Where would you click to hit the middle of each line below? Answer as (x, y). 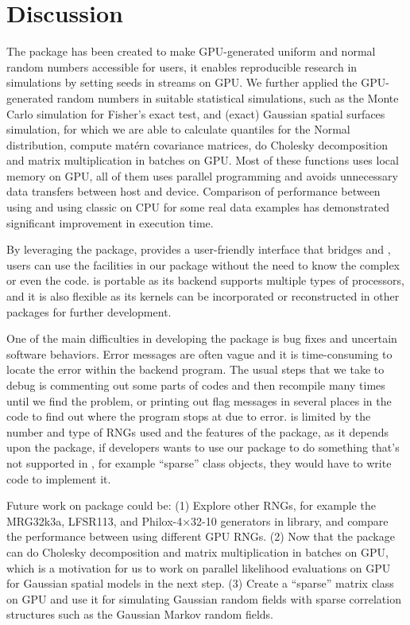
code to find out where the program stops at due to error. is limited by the (189, 416)
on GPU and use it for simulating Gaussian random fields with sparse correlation (204, 598)
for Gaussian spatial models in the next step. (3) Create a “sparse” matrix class (200, 583)
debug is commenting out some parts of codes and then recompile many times (196, 385)
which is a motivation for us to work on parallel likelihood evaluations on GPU (199, 567)
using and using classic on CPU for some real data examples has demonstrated (198, 207)
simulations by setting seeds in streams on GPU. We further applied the (182, 82)
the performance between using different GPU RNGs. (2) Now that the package (201, 536)
